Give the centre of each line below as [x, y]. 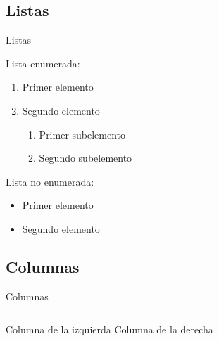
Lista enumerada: [43, 63]
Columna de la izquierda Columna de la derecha [109, 329]
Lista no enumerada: [50, 181]
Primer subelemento [82, 134]
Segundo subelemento [86, 158]
